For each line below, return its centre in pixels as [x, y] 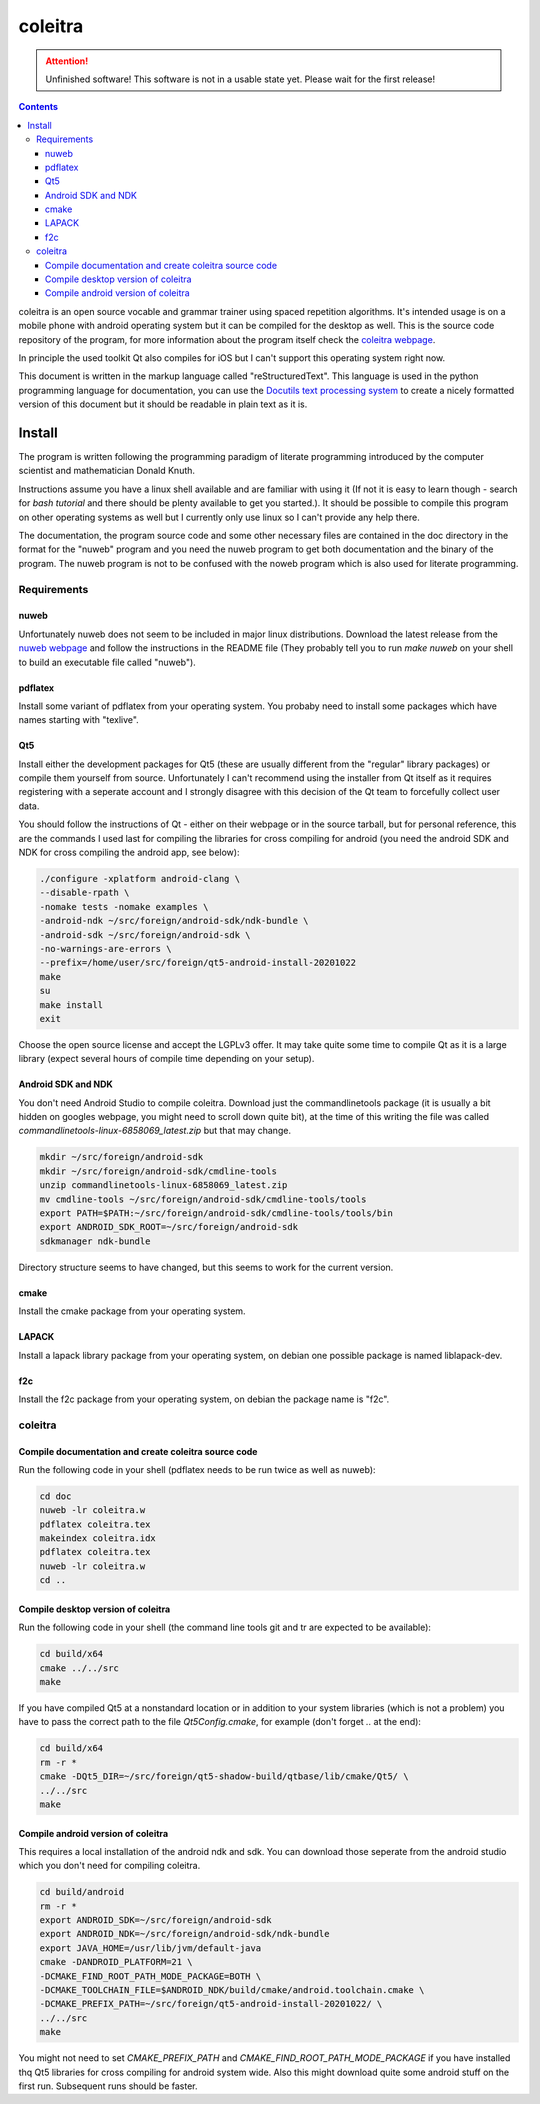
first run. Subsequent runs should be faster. [108, 2086]
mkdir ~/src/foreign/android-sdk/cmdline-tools [158, 1171]
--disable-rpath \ [84, 893]
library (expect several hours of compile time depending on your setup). [166, 1059]
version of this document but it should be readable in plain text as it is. [163, 404]
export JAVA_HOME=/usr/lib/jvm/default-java [150, 1948]
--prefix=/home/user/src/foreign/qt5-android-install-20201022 [198, 963]
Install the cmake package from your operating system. [132, 1311]
